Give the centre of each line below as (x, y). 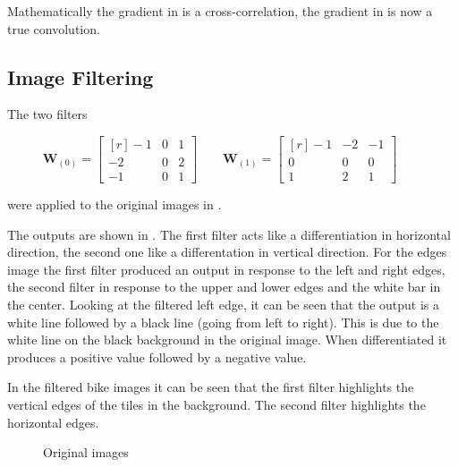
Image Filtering (81, 76)
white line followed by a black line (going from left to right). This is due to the (223, 322)
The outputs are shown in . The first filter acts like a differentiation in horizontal (229, 234)
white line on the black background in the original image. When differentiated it (227, 340)
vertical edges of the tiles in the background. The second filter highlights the (216, 405)
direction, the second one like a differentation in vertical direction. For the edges (227, 252)
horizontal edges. (53, 422)
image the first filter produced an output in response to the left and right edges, (226, 269)
